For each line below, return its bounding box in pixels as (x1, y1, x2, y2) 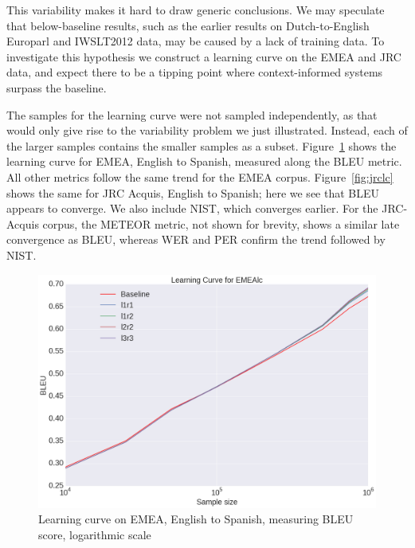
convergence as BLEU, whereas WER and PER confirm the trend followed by (6, 231, 386, 248)
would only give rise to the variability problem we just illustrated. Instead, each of (6, 122, 408, 139)
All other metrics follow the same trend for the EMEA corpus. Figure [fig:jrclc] (6, 168, 393, 185)
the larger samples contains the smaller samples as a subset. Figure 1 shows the (6, 137, 397, 154)
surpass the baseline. (6, 79, 107, 96)
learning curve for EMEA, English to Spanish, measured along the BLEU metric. (6, 153, 402, 170)
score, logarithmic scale (38, 526, 151, 542)
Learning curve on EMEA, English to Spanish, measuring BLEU (38, 511, 354, 527)
